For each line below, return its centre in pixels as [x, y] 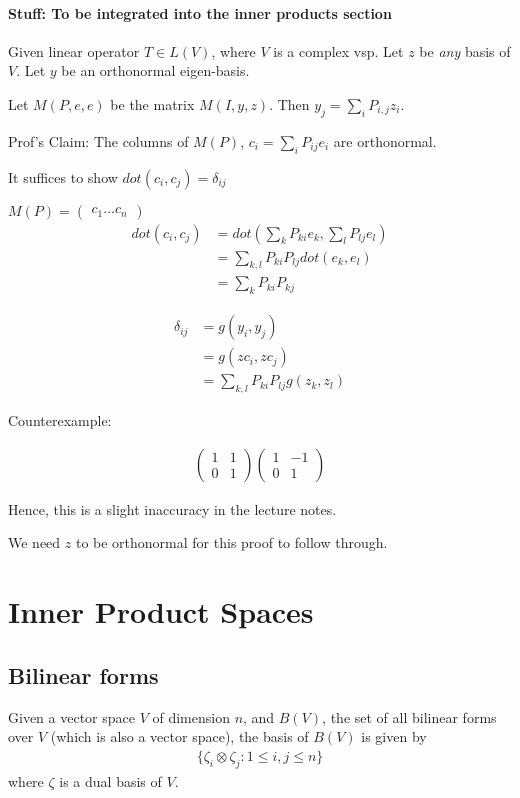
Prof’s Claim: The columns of [98, 140]
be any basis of [465, 50]
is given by [394, 736]
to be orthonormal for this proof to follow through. [231, 542]
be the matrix [152, 103]
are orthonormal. [385, 140]
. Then [289, 103]
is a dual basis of [110, 780]
